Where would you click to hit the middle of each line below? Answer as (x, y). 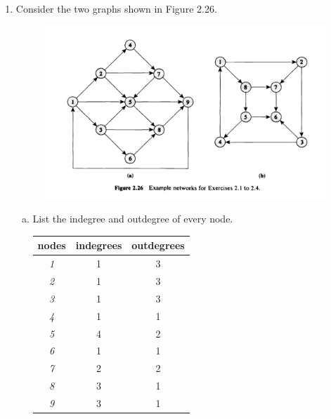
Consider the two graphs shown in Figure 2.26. (116, 8)
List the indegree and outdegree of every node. (133, 219)
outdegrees (158, 245)
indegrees (99, 245)
